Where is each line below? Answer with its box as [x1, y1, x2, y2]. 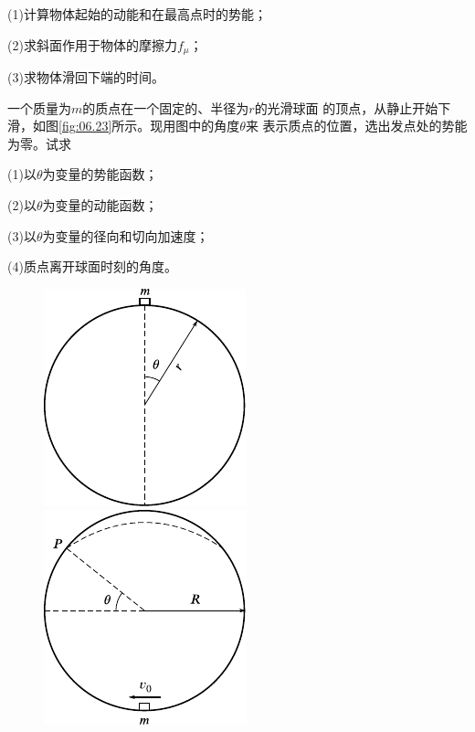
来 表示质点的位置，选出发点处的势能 [245, 116, 468, 135]
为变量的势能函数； [42, 164, 158, 184]
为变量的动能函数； [42, 196, 158, 215]
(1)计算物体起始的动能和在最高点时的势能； [7, 5, 267, 23]
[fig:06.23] [58, 116, 112, 135]
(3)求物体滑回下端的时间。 [7, 68, 164, 87]
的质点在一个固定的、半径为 [82, 98, 249, 117]
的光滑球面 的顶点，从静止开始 [254, 98, 438, 117]
